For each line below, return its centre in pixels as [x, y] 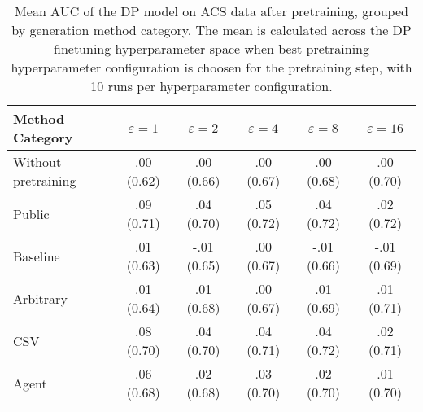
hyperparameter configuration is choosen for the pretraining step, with [211, 67]
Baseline [37, 256]
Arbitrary [40, 298]
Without [37, 162]
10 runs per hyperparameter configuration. [211, 86]
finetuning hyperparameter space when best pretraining [211, 48]
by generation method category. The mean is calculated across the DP [211, 30]
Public [31, 213]
